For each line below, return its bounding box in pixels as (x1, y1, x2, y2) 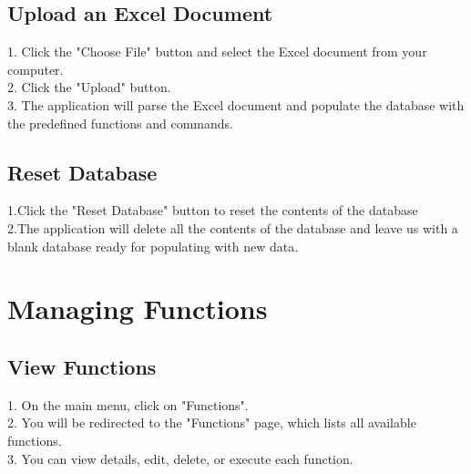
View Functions (7, 352, 157, 380)
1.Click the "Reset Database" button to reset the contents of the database (7, 201, 418, 220)
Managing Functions (7, 290, 268, 327)
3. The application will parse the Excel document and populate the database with (7, 95, 465, 114)
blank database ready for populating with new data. (7, 236, 299, 255)
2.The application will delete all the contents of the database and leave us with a (7, 218, 458, 237)
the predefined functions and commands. (7, 113, 233, 132)
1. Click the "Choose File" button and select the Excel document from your (7, 42, 427, 61)
